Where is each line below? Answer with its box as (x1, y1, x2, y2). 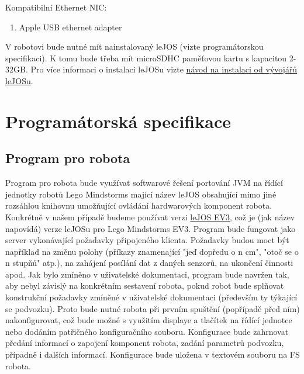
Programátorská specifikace (5, 109, 231, 133)
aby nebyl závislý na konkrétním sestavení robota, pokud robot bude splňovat (5, 279, 284, 292)
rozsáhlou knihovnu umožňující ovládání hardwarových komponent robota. (5, 199, 272, 212)
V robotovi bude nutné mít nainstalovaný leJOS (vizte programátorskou (5, 40, 264, 53)
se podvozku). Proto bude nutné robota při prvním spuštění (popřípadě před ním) (5, 302, 300, 314)
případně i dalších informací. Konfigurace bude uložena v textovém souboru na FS (5, 348, 300, 361)
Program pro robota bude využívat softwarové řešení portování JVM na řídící (5, 176, 283, 189)
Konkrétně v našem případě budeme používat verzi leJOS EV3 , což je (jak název (5, 210, 295, 223)
